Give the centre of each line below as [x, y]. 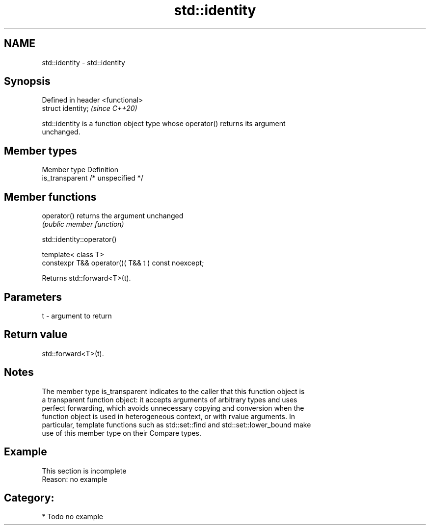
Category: [29, 498]
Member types [40, 151]
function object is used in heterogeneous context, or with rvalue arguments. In [168, 416]
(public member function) [83, 224]
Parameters [33, 297]
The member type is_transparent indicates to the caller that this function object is [173, 391]
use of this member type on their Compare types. [121, 433]
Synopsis [27, 81]
